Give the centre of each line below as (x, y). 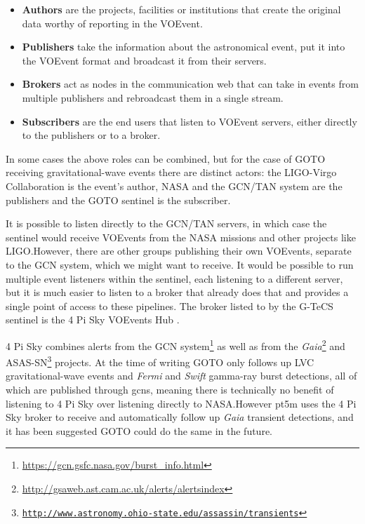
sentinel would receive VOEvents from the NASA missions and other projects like (181, 237)
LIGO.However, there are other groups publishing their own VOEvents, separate (179, 251)
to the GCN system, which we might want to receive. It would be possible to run (180, 264)
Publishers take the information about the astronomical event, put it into (184, 47)
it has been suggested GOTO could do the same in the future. (139, 430)
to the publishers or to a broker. (91, 135)
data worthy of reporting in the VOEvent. (112, 23)
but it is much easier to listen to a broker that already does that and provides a (177, 292)
